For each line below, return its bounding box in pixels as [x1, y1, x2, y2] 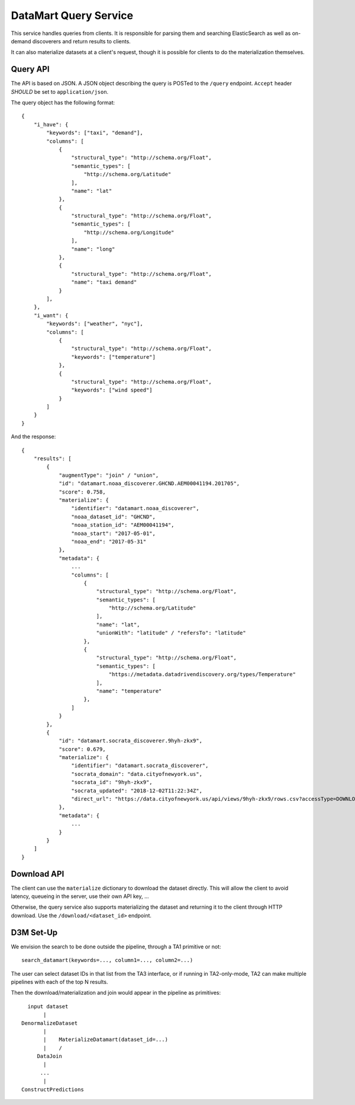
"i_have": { [33, 121, 69, 128]
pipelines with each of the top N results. [11, 978, 108, 985]
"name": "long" [71, 246, 115, 252]
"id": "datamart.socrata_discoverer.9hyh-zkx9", [59, 737, 202, 744]
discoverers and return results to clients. [32, 37, 131, 44]
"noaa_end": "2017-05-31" [71, 538, 147, 545]
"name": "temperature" [96, 687, 162, 694]
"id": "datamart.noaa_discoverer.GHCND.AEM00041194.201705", [59, 480, 240, 487]
